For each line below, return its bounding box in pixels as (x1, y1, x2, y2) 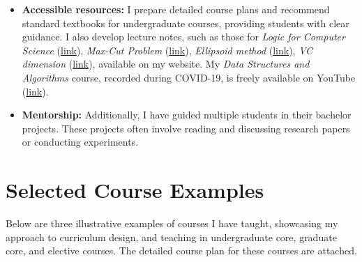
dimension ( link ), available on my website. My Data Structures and (22, 56, 310, 71)
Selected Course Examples (6, 176, 264, 204)
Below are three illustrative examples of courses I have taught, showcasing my (6, 216, 338, 231)
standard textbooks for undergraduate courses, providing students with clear (22, 15, 349, 30)
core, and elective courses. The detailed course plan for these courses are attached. (6, 243, 357, 258)
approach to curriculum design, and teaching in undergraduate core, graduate (6, 229, 337, 244)
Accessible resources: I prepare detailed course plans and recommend (22, 2, 330, 16)
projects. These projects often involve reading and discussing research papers (22, 121, 350, 135)
